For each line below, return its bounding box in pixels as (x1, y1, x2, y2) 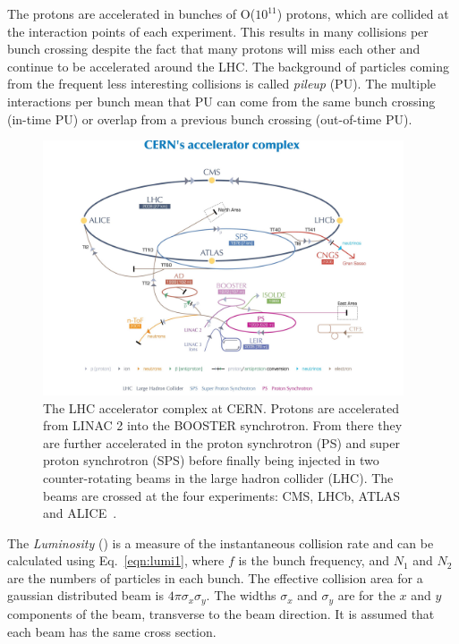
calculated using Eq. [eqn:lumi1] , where (7, 551, 225, 570)
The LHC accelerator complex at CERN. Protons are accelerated (43, 398, 400, 417)
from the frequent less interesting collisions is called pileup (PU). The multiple (7, 74, 437, 93)
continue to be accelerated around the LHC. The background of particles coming (7, 56, 449, 75)
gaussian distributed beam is (7, 586, 164, 605)
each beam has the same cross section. (7, 622, 217, 640)
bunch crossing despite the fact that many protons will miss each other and (7, 39, 421, 58)
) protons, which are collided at (276, 4, 449, 22)
